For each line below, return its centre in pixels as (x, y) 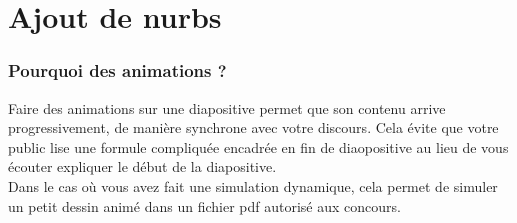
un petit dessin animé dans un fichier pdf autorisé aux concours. (204, 205)
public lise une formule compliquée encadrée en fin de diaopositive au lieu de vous (258, 146)
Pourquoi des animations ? (117, 70)
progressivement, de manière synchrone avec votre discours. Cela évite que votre (253, 127)
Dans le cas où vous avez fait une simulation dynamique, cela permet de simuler (253, 185)
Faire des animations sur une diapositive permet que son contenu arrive (227, 107)
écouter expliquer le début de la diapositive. (142, 166)
